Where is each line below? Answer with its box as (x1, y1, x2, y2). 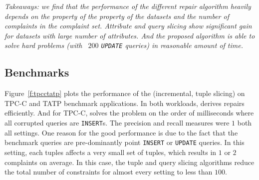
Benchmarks (4, 64, 69, 80)
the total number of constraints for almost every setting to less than (4, 166, 213, 177)
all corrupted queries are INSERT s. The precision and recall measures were (4, 117, 230, 128)
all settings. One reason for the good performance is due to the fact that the (4, 127, 238, 137)
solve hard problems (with (4, 40, 82, 50)
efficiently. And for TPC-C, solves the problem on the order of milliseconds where (4, 107, 254, 118)
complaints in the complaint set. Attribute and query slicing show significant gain (4, 20, 252, 31)
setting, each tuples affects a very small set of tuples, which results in (4, 146, 217, 157)
